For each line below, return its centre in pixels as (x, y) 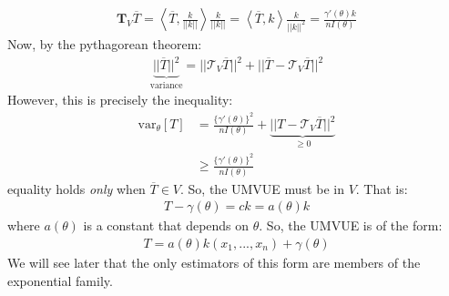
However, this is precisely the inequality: (120, 100)
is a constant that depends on (166, 225)
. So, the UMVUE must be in (262, 188)
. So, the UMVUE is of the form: (351, 225)
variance (166, 85)
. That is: (382, 188)
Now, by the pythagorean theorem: (105, 43)
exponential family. (60, 280)
